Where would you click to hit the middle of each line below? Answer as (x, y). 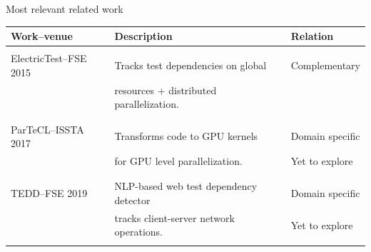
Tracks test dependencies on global (190, 65)
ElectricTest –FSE (49, 58)
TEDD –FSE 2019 (49, 193)
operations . (139, 232)
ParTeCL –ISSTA (47, 129)
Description (143, 36)
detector (132, 200)
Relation (312, 36)
